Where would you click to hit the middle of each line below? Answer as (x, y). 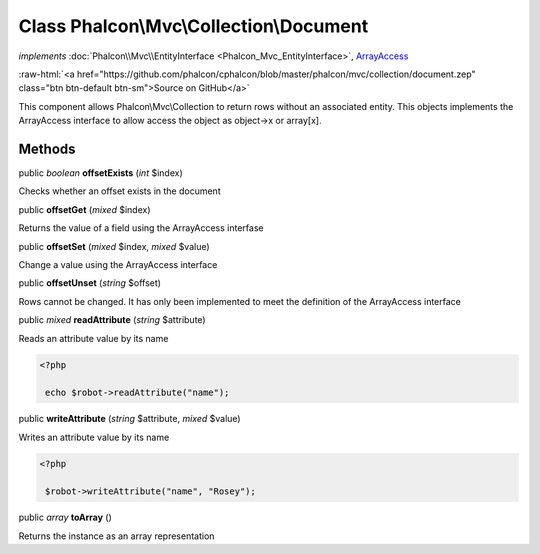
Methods (47, 148)
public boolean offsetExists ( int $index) (101, 173)
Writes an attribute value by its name (94, 437)
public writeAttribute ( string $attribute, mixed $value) (129, 419)
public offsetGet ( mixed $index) (84, 209)
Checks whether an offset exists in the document (119, 191)
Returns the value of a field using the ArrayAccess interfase (141, 228)
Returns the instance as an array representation (116, 536)
